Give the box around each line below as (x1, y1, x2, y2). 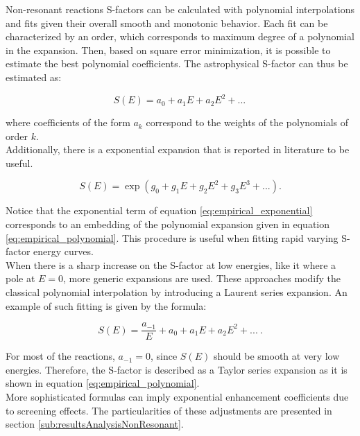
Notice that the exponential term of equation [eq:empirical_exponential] (6, 203, 313, 218)
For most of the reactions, (6, 349, 115, 363)
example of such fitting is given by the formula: (6, 298, 207, 313)
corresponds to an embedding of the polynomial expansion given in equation (6, 217, 330, 232)
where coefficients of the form (6, 115, 130, 130)
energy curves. (33, 244, 94, 259)
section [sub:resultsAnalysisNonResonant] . (6, 417, 184, 431)
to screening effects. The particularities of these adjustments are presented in (6, 403, 332, 417)
